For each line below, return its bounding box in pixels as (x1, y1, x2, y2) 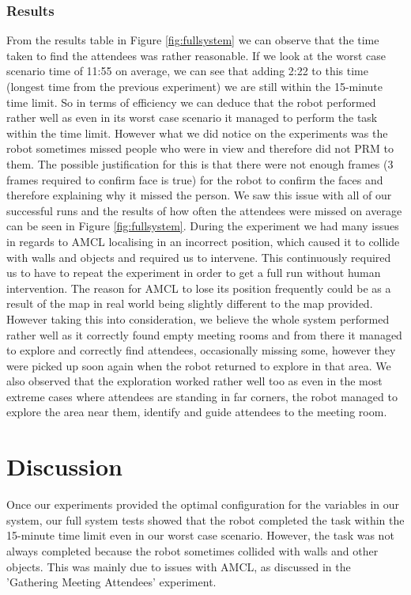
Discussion (6, 450, 123, 483)
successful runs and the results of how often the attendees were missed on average (6, 202, 402, 218)
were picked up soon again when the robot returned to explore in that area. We (6, 357, 391, 373)
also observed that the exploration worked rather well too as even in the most (6, 373, 383, 389)
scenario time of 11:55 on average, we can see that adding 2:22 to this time (6, 63, 368, 79)
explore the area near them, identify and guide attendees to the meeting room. (6, 404, 387, 420)
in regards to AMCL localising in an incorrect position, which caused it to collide (6, 233, 400, 249)
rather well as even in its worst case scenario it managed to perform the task (6, 109, 378, 126)
